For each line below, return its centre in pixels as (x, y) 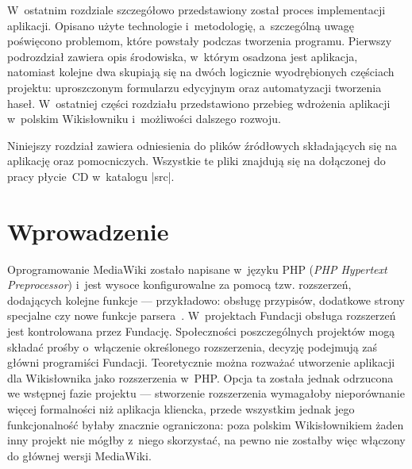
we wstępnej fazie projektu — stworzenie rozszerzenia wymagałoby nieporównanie (206, 393)
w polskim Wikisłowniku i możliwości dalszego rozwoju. (144, 119)
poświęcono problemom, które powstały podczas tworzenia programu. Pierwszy (200, 41)
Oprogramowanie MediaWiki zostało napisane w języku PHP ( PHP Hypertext (197, 269)
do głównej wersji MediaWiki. (79, 455)
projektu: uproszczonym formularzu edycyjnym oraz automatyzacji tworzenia (194, 87)
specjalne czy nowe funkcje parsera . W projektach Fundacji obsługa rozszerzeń (202, 315)
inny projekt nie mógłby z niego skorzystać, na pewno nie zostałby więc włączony (206, 440)
